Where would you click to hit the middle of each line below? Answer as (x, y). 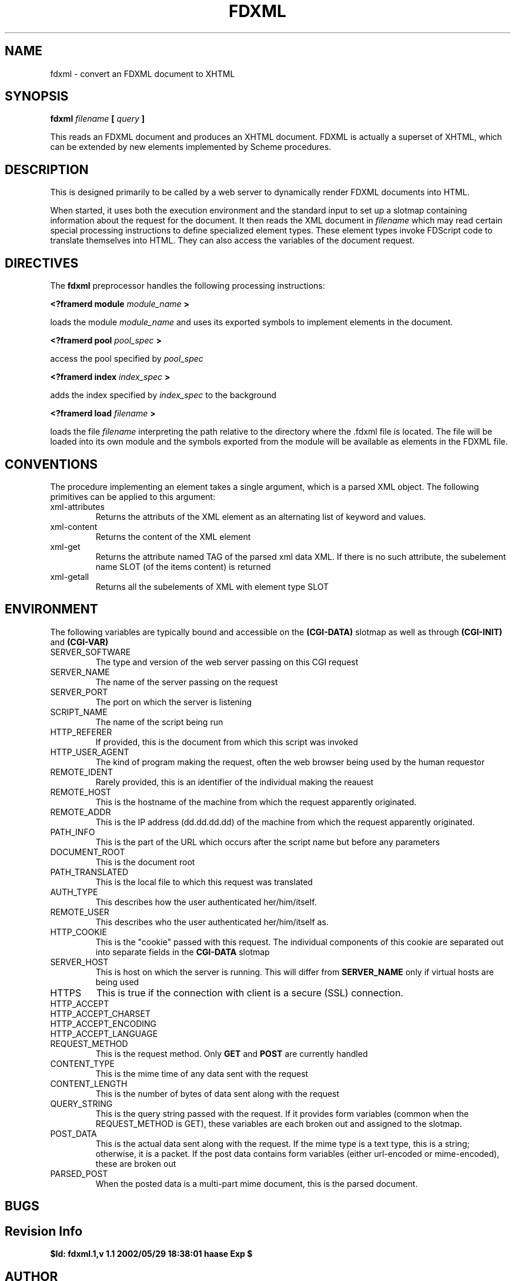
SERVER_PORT (79, 692)
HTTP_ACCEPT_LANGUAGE (104, 1033)
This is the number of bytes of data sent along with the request (218, 1093)
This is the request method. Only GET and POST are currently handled (232, 1053)
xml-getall (70, 576)
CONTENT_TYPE (82, 1063)
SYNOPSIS (37, 96)
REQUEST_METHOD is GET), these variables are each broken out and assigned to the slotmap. (279, 1123)
